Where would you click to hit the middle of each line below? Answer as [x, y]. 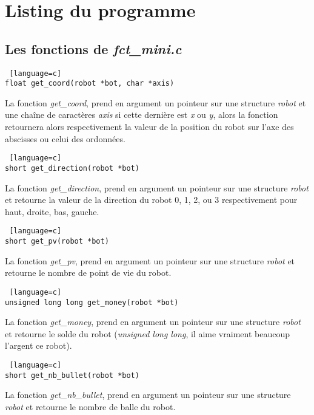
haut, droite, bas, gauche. [52, 211]
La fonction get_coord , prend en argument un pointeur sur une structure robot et [155, 102]
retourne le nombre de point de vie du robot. [88, 273]
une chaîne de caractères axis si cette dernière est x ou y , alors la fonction [142, 115]
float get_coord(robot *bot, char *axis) [90, 84]
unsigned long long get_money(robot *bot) [92, 302]
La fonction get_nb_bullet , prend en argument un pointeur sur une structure [148, 395]
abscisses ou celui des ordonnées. [65, 138]
